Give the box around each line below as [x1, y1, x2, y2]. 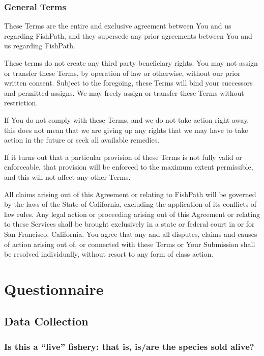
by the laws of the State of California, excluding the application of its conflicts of [4, 199, 257, 209]
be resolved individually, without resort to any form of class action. [4, 249, 214, 259]
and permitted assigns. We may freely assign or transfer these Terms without [4, 87, 244, 98]
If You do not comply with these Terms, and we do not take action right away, [4, 114, 249, 125]
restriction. [4, 97, 38, 108]
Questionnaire [4, 278, 104, 299]
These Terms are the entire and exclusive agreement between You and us [4, 20, 231, 31]
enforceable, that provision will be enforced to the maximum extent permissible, [4, 161, 253, 172]
